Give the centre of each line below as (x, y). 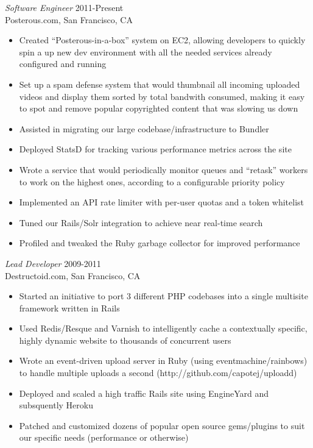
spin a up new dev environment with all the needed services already (146, 52)
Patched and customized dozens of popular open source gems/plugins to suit (162, 425)
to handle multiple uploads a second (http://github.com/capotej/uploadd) (158, 373)
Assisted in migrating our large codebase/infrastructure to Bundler (144, 128)
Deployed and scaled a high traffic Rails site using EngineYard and (144, 393)
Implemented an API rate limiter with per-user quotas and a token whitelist (162, 202)
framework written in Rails (69, 308)
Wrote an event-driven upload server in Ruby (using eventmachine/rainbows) (163, 361)
